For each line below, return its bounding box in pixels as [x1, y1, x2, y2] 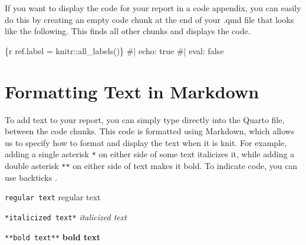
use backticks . [5, 171, 57, 183]
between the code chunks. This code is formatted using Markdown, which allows [5, 125, 295, 137]
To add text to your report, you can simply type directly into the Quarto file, [5, 113, 285, 125]
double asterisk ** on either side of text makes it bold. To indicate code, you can [5, 159, 298, 171]
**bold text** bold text [5, 230, 101, 243]
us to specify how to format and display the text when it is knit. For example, [5, 136, 287, 148]
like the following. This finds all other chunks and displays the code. [5, 25, 251, 37]
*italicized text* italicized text [5, 210, 127, 223]
